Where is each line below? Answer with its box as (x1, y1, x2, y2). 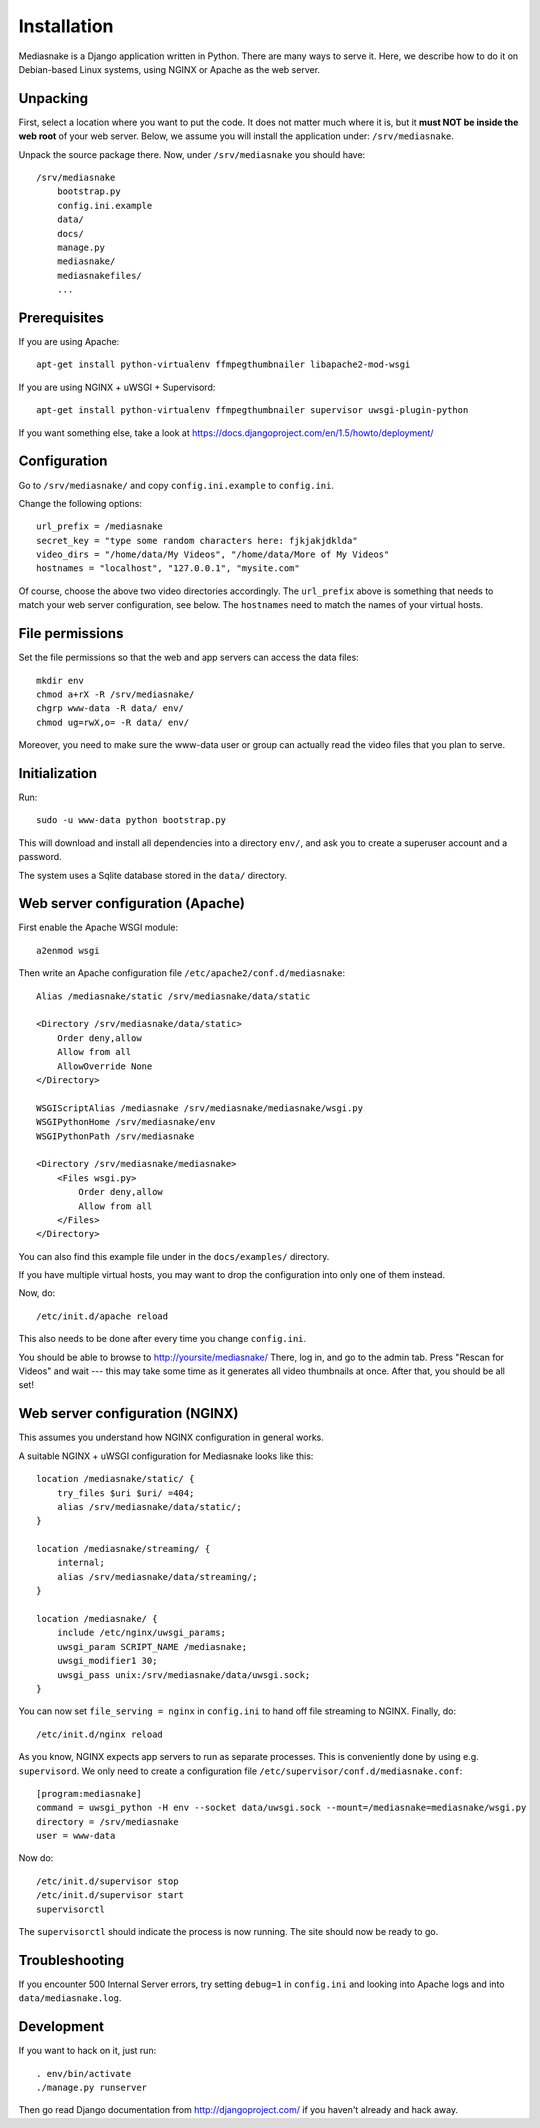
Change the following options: (18, 497, 143, 509)
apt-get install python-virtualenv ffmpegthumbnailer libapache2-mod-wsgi (36, 359, 411, 370)
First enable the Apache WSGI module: (18, 921, 179, 934)
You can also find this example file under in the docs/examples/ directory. (18, 1250, 330, 1262)
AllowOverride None (56, 1060, 153, 1072)
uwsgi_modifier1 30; (56, 1655, 158, 1667)
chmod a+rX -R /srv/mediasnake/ (36, 688, 195, 700)
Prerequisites (18, 309, 104, 326)
